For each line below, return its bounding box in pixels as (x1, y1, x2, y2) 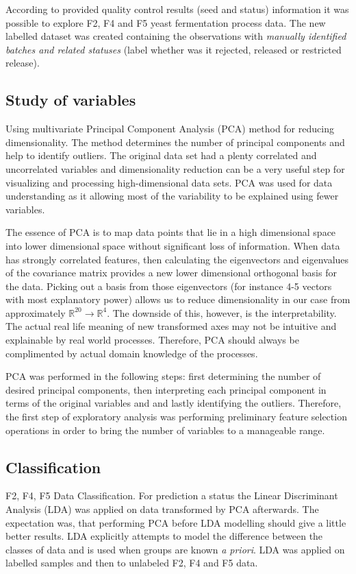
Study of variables (5, 89, 136, 110)
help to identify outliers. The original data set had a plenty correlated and (5, 148, 317, 163)
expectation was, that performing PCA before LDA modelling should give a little (5, 515, 346, 529)
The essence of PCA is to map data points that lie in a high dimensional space (5, 225, 336, 239)
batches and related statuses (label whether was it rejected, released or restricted (5, 42, 342, 56)
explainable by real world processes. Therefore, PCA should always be (5, 333, 299, 347)
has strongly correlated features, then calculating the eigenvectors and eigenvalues (5, 252, 349, 266)
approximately (5, 305, 66, 320)
